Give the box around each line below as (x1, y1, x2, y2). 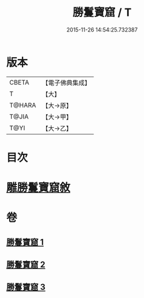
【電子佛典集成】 (42, 78, 91, 87)
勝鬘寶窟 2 (6, 260, 46, 270)
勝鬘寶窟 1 (6, 237, 44, 247)
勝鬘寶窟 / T (72, 5, 132, 19)
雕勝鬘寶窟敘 (6, 181, 71, 195)
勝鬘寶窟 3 (6, 282, 46, 293)
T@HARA (9, 101, 36, 109)
